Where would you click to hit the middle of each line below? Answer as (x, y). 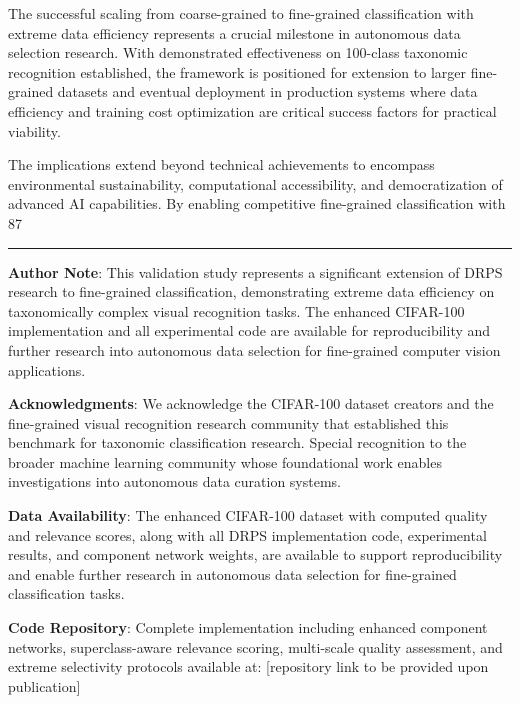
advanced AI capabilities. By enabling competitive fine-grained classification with (257, 203)
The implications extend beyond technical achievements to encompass (221, 164)
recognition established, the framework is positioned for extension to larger (237, 71)
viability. (34, 130)
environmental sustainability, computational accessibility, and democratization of (255, 183)
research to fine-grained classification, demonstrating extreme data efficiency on (251, 291)
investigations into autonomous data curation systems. (175, 481)
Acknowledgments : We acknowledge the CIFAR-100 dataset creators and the (251, 403)
